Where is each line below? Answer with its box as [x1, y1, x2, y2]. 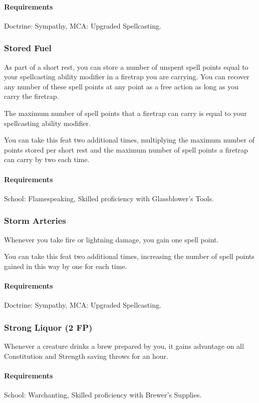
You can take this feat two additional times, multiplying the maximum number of [4, 135, 254, 145]
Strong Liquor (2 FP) [4, 321, 93, 333]
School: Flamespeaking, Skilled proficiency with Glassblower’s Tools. [4, 193, 214, 203]
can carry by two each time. [4, 154, 90, 165]
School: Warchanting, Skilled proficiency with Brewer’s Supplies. [4, 389, 202, 399]
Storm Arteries [4, 214, 66, 227]
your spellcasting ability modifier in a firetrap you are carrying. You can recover [4, 71, 249, 82]
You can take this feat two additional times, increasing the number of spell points [4, 251, 254, 261]
